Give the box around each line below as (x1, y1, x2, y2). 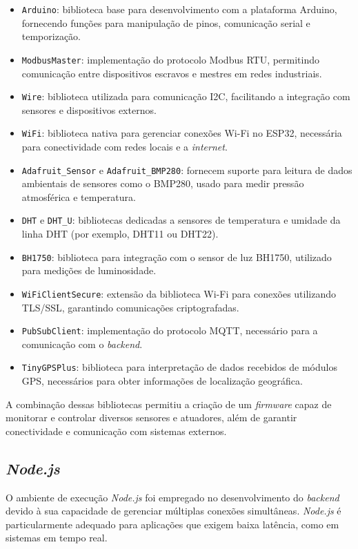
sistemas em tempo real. (6, 530, 108, 545)
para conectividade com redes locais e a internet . (21, 139, 228, 153)
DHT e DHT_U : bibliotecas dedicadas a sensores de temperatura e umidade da (21, 213, 341, 227)
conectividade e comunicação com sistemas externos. (6, 423, 227, 438)
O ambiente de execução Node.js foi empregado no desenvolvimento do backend (6, 490, 339, 504)
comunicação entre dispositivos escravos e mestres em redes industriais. (21, 66, 322, 80)
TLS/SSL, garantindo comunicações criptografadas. (21, 300, 239, 314)
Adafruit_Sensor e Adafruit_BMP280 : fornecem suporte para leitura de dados (21, 162, 352, 177)
